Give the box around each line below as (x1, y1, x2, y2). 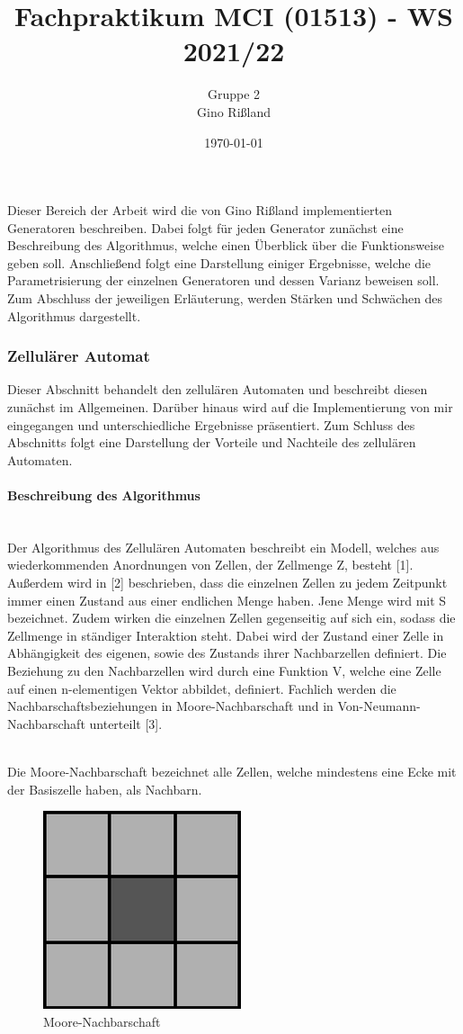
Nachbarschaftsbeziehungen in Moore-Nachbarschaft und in (7, 697, 334, 715)
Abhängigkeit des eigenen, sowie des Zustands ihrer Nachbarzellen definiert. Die (7, 643, 447, 662)
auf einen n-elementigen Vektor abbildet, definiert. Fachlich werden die (7, 679, 396, 697)
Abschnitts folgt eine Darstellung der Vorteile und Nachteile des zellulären (7, 433, 416, 452)
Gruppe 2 (207, 85, 261, 103)
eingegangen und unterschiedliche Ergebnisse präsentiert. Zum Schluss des (7, 415, 415, 434)
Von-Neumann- (337, 697, 421, 715)
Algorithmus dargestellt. (7, 306, 141, 325)
